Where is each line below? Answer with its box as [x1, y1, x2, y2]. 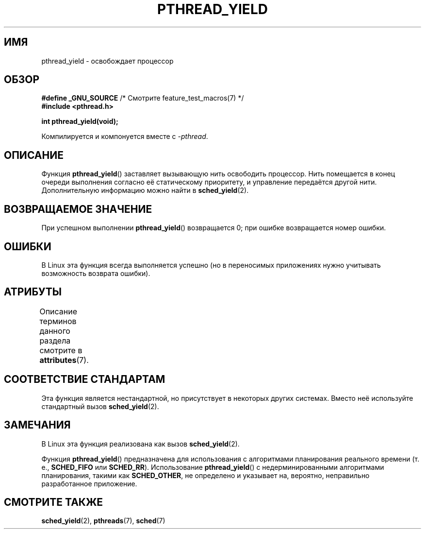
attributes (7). [39, 355, 89, 365]
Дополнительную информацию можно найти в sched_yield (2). [41, 186, 249, 195]
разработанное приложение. [41, 479, 137, 488]
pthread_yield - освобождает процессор [41, 56, 174, 65]
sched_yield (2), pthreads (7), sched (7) [41, 516, 165, 525]
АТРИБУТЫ [4, 286, 62, 298]
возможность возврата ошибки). [41, 269, 150, 277]
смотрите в [39, 345, 82, 355]
